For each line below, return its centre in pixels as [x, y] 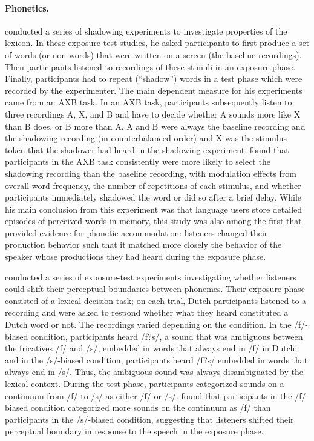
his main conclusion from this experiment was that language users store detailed [154, 209]
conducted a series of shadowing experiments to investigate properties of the [146, 31]
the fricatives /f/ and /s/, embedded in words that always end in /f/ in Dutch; [151, 348]
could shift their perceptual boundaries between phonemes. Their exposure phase [155, 289]
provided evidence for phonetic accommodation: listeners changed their [136, 232]
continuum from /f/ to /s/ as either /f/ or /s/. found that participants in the [149, 395]
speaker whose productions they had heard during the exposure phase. [136, 257]
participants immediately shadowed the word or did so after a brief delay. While [153, 197]
